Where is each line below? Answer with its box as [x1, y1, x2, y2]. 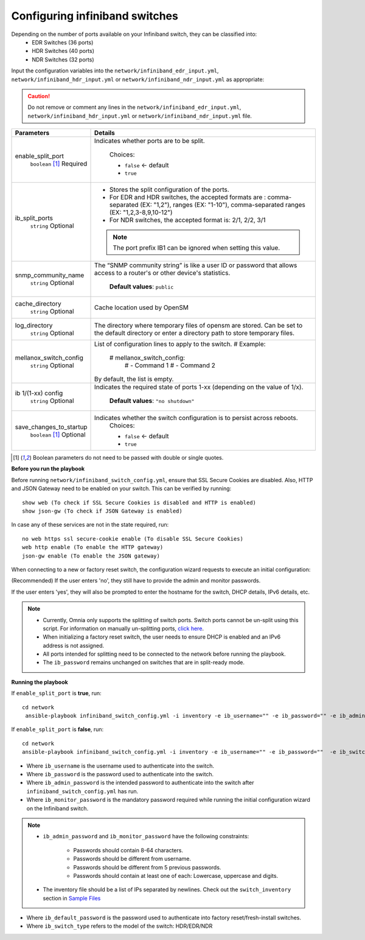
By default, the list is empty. [94, 375, 174, 384]
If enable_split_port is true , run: [11, 690, 102, 697]
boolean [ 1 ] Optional [30, 430, 86, 438]
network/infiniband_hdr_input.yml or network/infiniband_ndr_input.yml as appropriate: [11, 75, 265, 83]
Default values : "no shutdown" [109, 396, 195, 405]
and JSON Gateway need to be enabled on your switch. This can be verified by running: [11, 485, 232, 493]
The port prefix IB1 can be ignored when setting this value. [113, 244, 280, 252]
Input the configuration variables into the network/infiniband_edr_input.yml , [11, 67, 219, 74]
